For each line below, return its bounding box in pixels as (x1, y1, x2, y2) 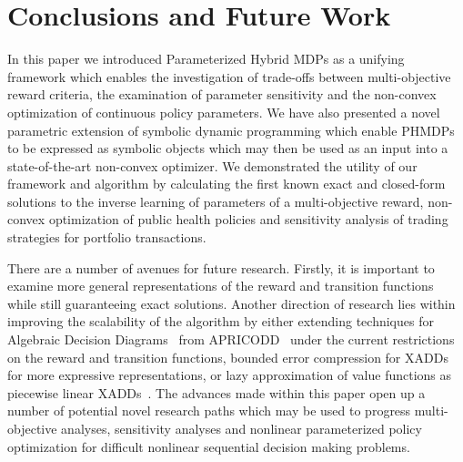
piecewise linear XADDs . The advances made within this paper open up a (7, 383, 426, 402)
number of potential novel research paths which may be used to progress (7, 401, 411, 420)
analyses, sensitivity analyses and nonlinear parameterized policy (61, 419, 422, 437)
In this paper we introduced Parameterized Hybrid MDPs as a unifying (7, 49, 405, 68)
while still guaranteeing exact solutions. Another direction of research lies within (7, 293, 456, 313)
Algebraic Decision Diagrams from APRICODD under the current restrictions (7, 330, 455, 349)
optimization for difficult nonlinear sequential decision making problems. (7, 436, 410, 456)
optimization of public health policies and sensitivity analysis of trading (48, 210, 448, 229)
